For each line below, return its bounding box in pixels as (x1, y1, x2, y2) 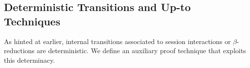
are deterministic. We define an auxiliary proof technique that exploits (36, 45, 246, 56)
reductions (4, 45, 35, 56)
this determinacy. (4, 55, 55, 65)
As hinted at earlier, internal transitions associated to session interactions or (4, 36, 231, 46)
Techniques (4, 13, 61, 28)
